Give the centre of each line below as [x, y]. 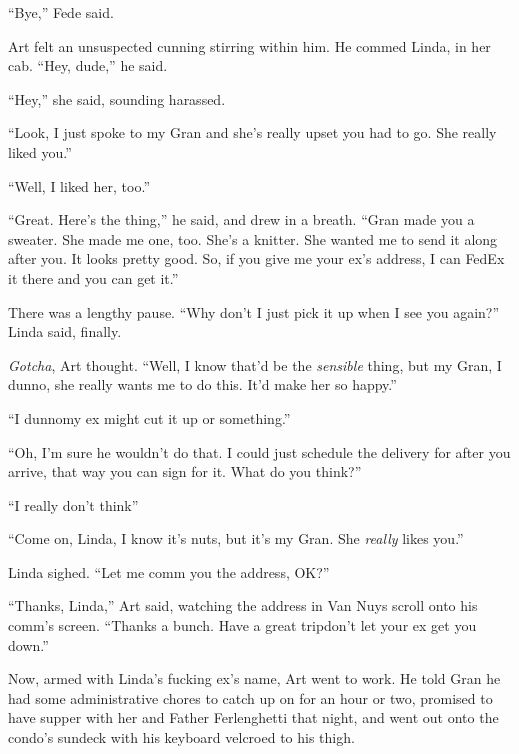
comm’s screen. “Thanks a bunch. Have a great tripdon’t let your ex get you [242, 625]
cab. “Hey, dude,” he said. [88, 65]
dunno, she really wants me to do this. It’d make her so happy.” [202, 384]
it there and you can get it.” [93, 277]
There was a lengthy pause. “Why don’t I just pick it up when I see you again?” [254, 311]
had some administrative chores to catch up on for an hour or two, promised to [250, 697]
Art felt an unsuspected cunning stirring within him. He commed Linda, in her [249, 45]
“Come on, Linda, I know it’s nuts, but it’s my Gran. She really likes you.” [236, 538]
